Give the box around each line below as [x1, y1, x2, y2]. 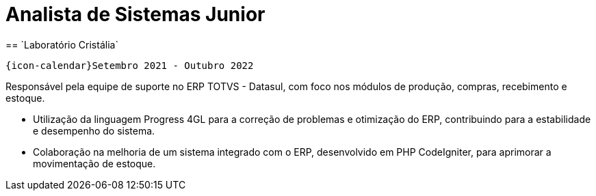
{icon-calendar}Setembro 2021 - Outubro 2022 [5, 59, 254, 71]
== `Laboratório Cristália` [5, 38, 118, 51]
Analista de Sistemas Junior [5, 3, 265, 26]
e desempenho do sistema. [33, 124, 155, 137]
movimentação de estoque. [33, 157, 156, 169]
